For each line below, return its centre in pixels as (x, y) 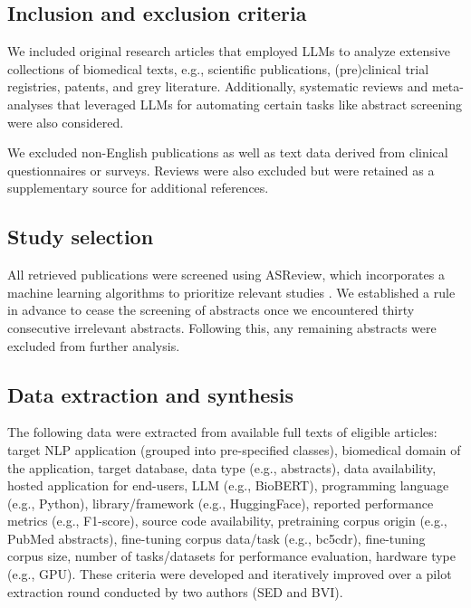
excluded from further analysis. (94, 345)
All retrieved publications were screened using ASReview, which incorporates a (226, 275)
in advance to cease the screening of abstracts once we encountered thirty (211, 310)
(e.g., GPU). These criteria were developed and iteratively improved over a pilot (230, 574)
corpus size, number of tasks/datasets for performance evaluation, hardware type (232, 556)
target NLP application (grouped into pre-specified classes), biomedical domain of (234, 449)
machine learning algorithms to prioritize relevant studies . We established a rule (231, 292)
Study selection (81, 237)
